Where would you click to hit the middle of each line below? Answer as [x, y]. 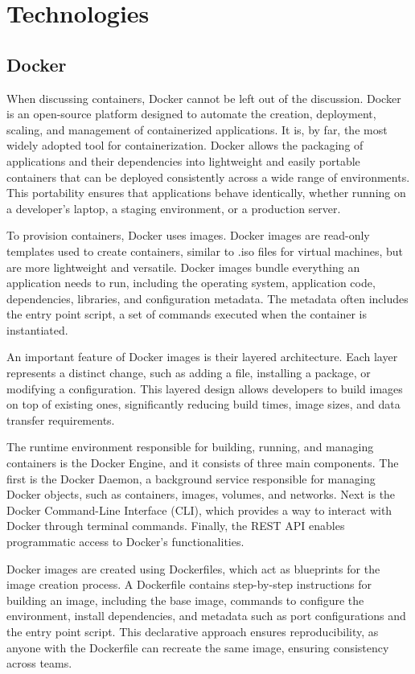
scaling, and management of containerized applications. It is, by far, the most [197, 129]
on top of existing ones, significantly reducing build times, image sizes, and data [203, 404]
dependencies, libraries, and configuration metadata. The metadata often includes [207, 298]
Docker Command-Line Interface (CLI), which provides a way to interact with [199, 510]
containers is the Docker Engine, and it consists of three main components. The [203, 463]
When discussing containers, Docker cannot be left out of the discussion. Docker [204, 98]
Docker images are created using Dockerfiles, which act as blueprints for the [193, 568]
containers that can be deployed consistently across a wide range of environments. [208, 177]
